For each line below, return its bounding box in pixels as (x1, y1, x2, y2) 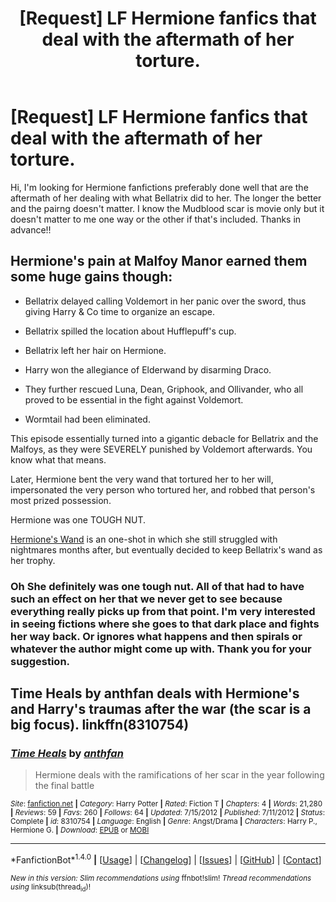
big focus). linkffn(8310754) (10, 717, 190, 734)
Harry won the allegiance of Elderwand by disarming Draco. (24, 363, 272, 376)
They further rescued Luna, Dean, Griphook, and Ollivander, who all (24, 383, 304, 395)
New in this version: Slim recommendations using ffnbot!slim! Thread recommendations (10, 873, 312, 884)
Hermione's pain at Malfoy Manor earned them (10, 253, 308, 270)
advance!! (10, 223, 52, 236)
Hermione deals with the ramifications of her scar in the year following (34, 769, 325, 781)
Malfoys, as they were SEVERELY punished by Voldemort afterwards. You (10, 443, 313, 455)
